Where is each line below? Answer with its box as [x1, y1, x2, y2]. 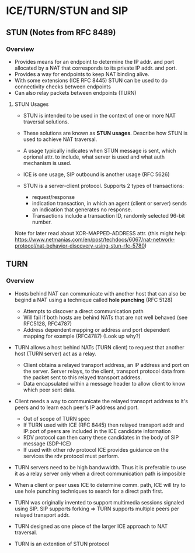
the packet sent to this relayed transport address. [23, 373, 142, 381]
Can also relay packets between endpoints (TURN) [14, 89, 137, 96]
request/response [32, 193, 75, 200]
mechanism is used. [23, 159, 72, 166]
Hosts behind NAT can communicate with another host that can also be [14, 290, 186, 297]
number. [32, 218, 53, 225]
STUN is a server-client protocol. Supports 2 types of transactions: [23, 182, 184, 189]
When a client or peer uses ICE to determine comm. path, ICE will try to [14, 481, 186, 488]
